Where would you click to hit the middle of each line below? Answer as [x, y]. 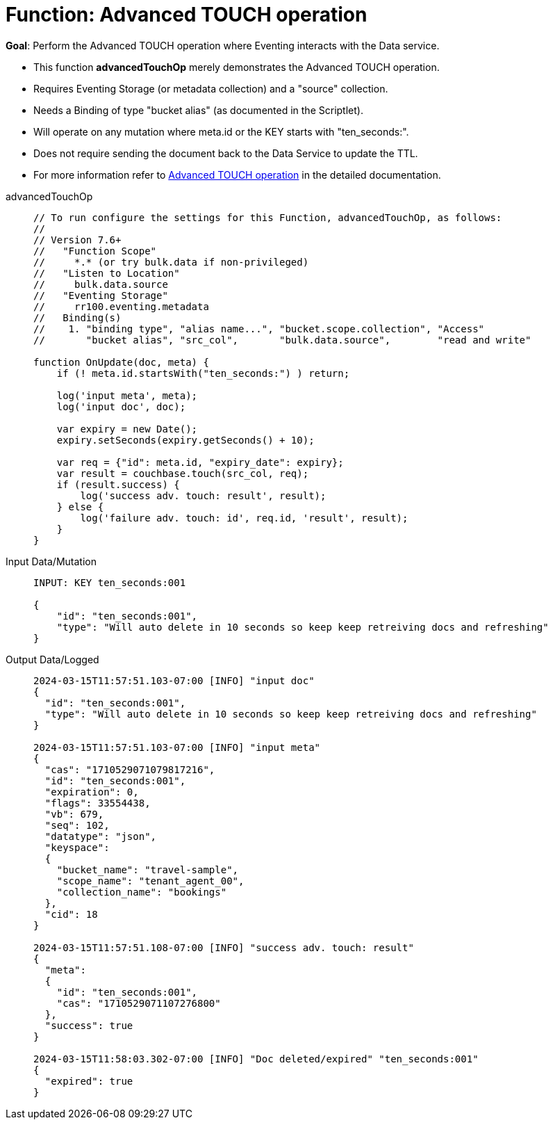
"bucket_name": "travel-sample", [148, 869]
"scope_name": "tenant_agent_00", [150, 881]
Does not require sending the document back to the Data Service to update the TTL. [226, 153]
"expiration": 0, [92, 792]
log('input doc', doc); [121, 406]
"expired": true [89, 1081]
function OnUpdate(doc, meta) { [121, 362]
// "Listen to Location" [107, 273]
